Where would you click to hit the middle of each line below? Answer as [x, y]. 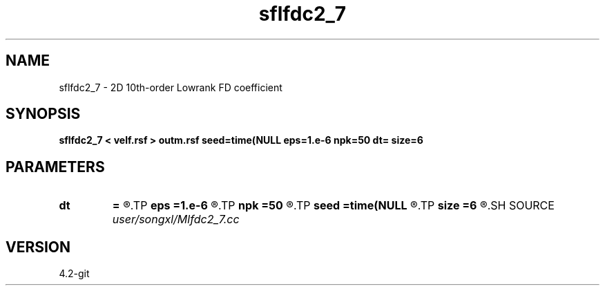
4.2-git [74, 274]
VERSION [38, 247]
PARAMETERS [55, 167]
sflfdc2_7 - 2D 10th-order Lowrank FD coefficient [171, 87]
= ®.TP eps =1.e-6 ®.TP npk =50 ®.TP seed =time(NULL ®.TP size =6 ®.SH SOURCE [333, 206]
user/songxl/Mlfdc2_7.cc [176, 219]
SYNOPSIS [43, 114]
